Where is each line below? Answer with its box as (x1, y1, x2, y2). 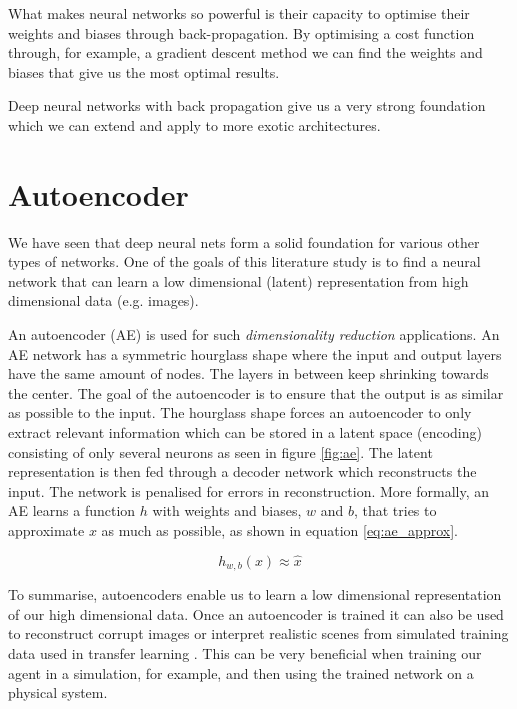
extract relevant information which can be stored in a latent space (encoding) (8, 422, 482, 443)
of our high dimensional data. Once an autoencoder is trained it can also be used (8, 603, 504, 624)
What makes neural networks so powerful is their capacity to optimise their (8, 3, 470, 23)
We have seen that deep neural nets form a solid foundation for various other (8, 231, 480, 252)
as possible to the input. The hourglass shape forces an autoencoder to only (8, 402, 472, 423)
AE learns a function (8, 500, 136, 521)
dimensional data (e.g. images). (8, 290, 199, 311)
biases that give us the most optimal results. (8, 61, 280, 82)
